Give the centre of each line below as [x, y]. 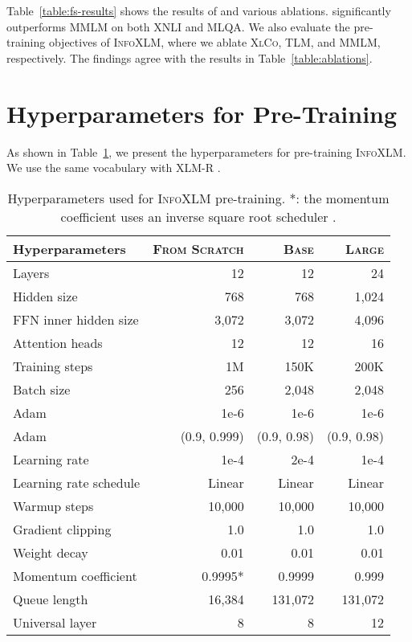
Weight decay [51, 552]
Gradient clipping [62, 529]
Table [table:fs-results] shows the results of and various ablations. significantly [199, 10]
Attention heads [58, 342]
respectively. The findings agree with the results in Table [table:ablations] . [190, 57]
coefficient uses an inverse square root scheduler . [198, 216]
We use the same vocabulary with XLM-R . [114, 168]
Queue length [51, 599]
